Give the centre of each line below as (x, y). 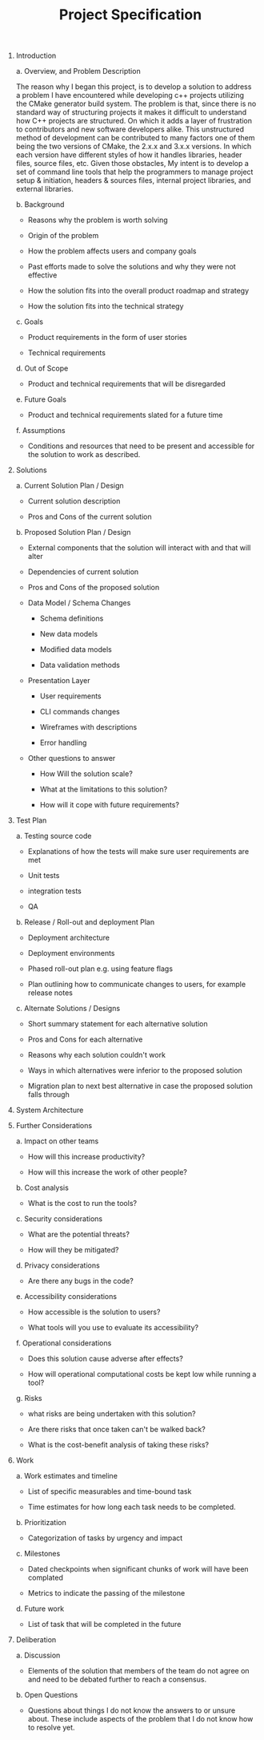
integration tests (54, 891)
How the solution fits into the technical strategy (106, 306)
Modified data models (76, 649)
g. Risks (29, 1398)
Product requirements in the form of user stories (107, 338)
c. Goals (30, 322)
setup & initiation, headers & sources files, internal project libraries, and (133, 180)
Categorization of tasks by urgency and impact (105, 1538)
